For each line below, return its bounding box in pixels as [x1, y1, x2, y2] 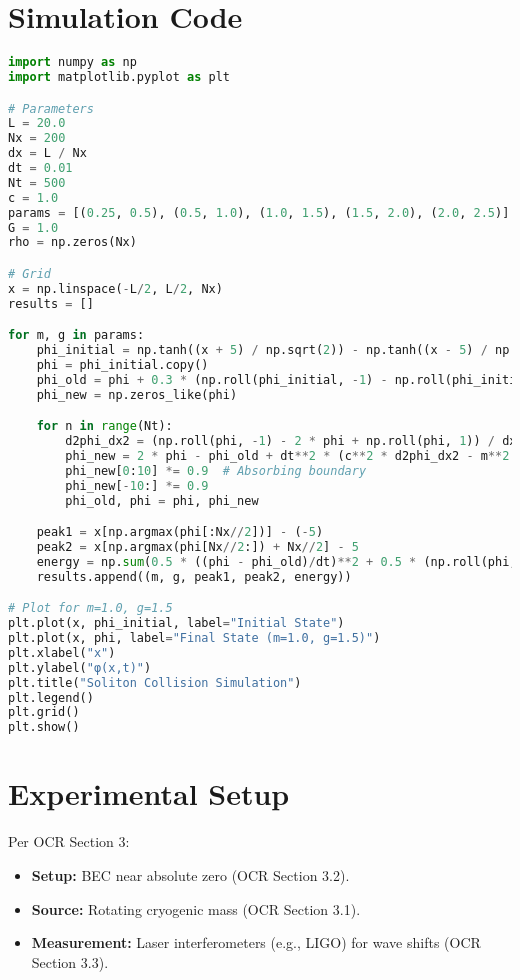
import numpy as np [8, 55, 137, 70]
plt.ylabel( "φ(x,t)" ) [8, 660, 152, 675]
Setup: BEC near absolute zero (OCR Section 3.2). [31, 864, 350, 885]
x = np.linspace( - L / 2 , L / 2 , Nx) [8, 281, 223, 296]
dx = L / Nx [8, 146, 87, 161]
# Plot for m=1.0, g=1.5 [8, 601, 173, 616]
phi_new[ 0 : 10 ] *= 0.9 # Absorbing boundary [65, 463, 367, 478]
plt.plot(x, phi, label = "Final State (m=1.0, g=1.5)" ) [8, 631, 381, 646]
